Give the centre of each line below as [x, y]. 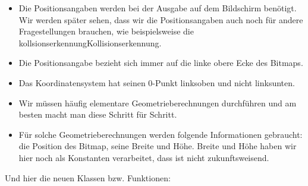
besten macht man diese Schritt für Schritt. [98, 114]
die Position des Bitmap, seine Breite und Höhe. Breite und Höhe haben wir [158, 146]
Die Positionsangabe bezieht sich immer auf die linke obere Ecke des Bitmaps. [161, 63]
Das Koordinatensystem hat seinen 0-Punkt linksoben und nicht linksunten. [157, 82]
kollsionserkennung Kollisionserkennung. [90, 42]
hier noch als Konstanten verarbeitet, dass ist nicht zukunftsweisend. [144, 157]
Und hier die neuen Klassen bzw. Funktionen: [88, 177]
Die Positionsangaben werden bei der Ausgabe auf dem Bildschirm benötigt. [158, 8]
